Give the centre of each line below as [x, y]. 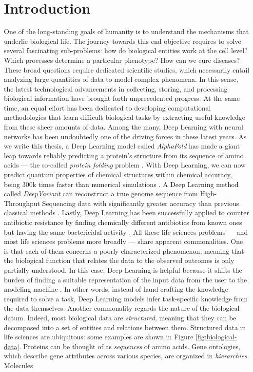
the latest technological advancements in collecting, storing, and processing [116, 88]
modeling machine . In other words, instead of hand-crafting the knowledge [116, 289]
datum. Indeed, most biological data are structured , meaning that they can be [120, 317]
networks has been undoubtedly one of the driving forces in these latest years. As [125, 136]
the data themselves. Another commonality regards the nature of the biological [122, 308]
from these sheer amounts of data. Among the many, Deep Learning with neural [124, 127]
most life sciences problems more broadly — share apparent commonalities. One [124, 241]
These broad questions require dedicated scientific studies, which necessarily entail [127, 69]
